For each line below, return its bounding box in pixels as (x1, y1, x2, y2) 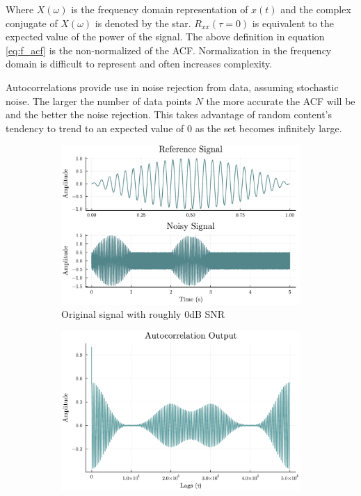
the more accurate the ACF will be (206, 93, 355, 108)
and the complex (280, 2, 351, 16)
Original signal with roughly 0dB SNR (61, 307, 225, 321)
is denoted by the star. (95, 15, 191, 30)
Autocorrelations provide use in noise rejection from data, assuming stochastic (6, 79, 339, 94)
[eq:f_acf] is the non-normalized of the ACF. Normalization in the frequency (6, 42, 332, 57)
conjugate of (6, 15, 58, 30)
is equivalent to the (252, 15, 334, 30)
